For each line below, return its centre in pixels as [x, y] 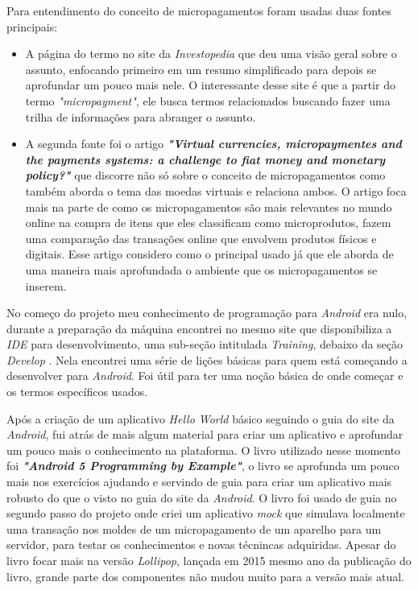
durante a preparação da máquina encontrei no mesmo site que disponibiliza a [199, 328]
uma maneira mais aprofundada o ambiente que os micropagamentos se [201, 269]
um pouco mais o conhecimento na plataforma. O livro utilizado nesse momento [204, 450]
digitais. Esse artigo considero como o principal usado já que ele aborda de [209, 254]
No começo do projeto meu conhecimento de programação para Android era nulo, [207, 313]
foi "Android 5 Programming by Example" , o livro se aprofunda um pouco [203, 466]
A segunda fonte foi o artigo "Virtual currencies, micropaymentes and [213, 144]
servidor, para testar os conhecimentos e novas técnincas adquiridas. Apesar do [201, 545]
